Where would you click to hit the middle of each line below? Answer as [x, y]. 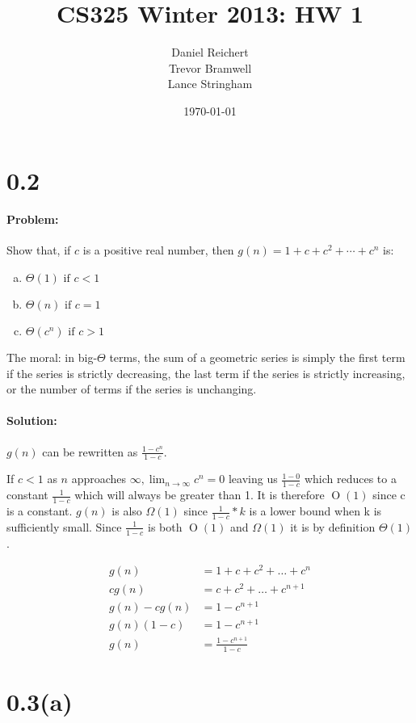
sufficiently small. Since [64, 526]
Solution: [32, 420]
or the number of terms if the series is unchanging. [132, 389]
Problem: [33, 219]
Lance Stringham [210, 84]
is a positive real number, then [158, 250]
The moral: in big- [52, 357]
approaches [99, 479]
